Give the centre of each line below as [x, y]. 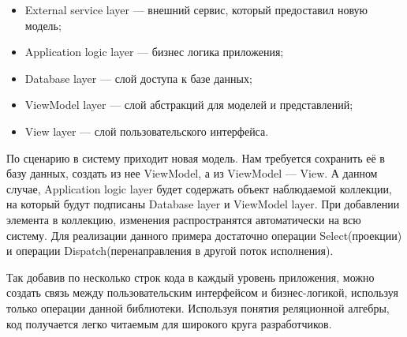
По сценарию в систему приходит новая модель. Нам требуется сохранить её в [196, 157]
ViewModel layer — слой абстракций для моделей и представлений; [189, 105]
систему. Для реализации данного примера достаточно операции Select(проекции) [204, 235]
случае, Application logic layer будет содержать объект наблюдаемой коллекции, [199, 188]
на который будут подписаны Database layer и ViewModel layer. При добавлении [203, 204]
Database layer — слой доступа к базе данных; [138, 78]
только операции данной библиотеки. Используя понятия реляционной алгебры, [198, 307]
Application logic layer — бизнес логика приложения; [154, 52]
